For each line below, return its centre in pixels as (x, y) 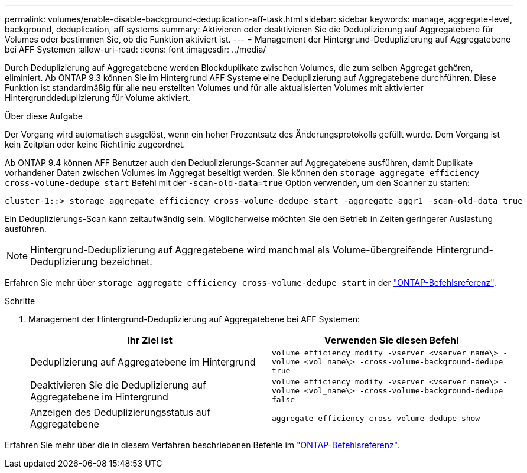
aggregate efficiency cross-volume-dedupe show (376, 418)
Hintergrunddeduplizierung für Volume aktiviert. (98, 98)
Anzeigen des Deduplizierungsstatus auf (121, 412)
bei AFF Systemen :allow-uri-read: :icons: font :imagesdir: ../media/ (136, 49)
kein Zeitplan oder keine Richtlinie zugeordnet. (95, 144)
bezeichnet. (126, 262)
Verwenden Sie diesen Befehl (391, 340)
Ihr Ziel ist (150, 340)
